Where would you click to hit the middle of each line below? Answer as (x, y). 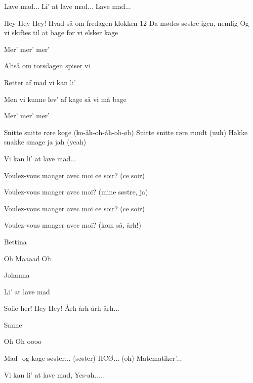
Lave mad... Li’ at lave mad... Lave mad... (67, 6)
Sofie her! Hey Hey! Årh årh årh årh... (62, 308)
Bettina (15, 241)
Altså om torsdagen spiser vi (47, 66)
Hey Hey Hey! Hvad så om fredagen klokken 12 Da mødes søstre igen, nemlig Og (126, 23)
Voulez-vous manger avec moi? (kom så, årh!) (73, 225)
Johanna (17, 275)
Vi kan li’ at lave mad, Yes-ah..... (54, 374)
